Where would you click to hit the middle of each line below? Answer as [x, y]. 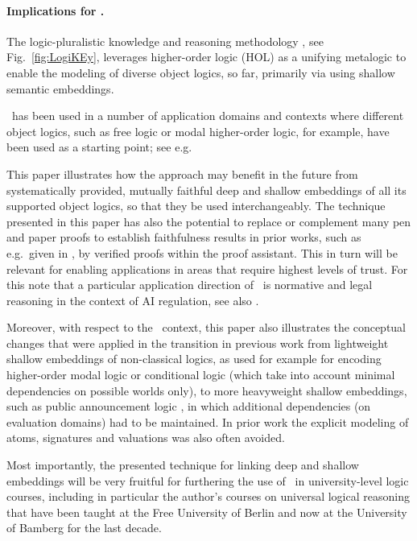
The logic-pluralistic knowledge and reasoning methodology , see [165, 41]
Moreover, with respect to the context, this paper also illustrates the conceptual [206, 327]
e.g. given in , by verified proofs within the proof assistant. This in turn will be [202, 252]
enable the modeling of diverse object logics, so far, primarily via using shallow [201, 72]
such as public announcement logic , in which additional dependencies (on [189, 406]
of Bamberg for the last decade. [84, 528]
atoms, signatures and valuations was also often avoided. [146, 438]
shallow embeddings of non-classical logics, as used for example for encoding [194, 359]
